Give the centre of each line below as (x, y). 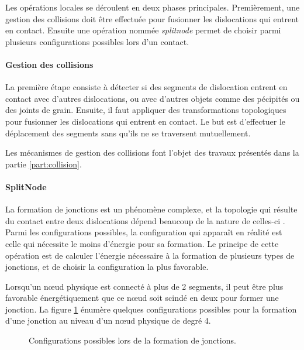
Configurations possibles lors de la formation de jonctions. (132, 340)
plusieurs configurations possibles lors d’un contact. (97, 41)
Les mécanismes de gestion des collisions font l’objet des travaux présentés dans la (152, 152)
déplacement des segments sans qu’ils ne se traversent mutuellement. (128, 133)
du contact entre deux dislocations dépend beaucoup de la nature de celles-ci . (145, 220)
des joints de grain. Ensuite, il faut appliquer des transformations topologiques (146, 110)
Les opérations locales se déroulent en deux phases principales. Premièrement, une (153, 7)
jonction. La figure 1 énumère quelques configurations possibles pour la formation (151, 309)
